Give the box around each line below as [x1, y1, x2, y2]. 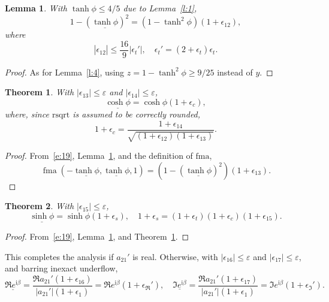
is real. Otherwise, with [132, 250, 218, 262]
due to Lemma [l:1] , [123, 2, 197, 14]
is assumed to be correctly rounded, [73, 108, 201, 120]
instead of [217, 65, 253, 78]
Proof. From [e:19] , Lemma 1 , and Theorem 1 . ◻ [5, 230, 189, 243]
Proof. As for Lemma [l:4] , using [5, 65, 125, 78]
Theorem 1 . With [5, 86, 74, 98]
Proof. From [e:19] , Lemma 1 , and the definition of [5, 149, 193, 162]
